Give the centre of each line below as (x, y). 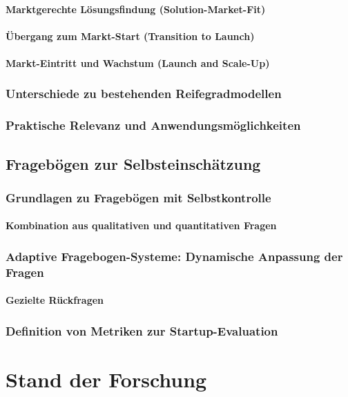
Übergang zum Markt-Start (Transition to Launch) (130, 36)
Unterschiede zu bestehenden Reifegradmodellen (144, 94)
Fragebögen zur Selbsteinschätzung (133, 163)
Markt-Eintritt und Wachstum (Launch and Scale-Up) (138, 62)
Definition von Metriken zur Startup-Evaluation (142, 330)
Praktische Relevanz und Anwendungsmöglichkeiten (153, 125)
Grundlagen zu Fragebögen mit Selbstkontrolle (138, 197)
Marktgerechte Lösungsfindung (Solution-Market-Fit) (136, 9)
